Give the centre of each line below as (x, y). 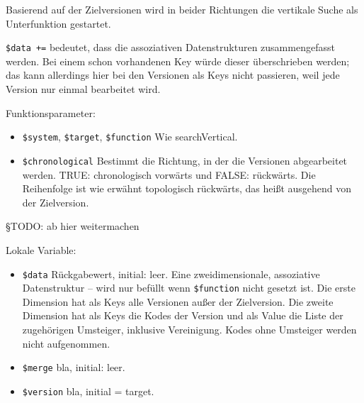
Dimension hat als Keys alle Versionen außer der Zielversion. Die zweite (178, 301)
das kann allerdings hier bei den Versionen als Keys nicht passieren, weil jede (173, 75)
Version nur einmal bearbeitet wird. (83, 89)
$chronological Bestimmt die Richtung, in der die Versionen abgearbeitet (185, 160)
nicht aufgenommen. (66, 343)
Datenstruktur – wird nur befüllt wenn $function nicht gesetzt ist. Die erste (189, 288)
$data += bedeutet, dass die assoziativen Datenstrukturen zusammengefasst (170, 47)
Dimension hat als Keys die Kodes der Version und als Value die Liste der (183, 315)
